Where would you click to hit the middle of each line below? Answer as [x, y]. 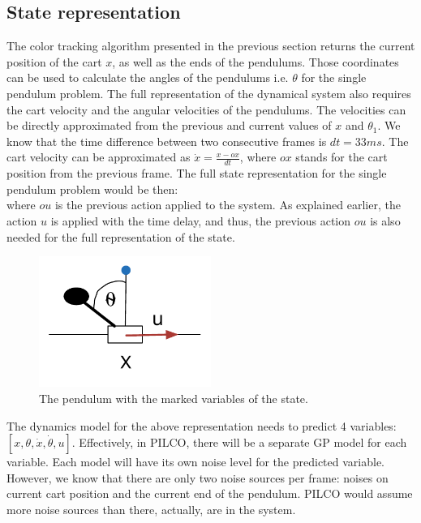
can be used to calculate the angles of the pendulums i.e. [148, 77]
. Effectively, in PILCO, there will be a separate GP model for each [239, 442]
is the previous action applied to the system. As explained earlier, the [228, 205]
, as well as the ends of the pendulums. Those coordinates [256, 61]
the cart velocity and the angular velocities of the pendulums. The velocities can [206, 109]
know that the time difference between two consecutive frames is [167, 141]
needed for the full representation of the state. [121, 236]
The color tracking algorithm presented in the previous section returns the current [211, 46]
